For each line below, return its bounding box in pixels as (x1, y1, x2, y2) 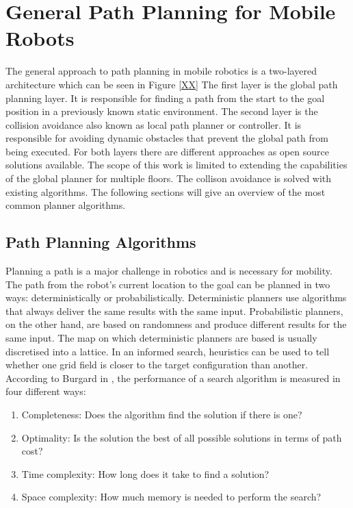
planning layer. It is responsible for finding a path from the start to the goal (5, 90, 325, 105)
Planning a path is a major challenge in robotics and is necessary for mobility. (5, 264, 332, 278)
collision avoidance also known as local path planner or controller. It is (5, 117, 302, 131)
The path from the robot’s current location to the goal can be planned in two (5, 277, 330, 291)
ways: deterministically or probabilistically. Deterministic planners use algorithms (5, 290, 347, 305)
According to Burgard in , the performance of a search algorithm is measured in (5, 370, 341, 385)
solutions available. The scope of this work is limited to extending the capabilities (5, 157, 348, 172)
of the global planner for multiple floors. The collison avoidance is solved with (5, 171, 332, 186)
